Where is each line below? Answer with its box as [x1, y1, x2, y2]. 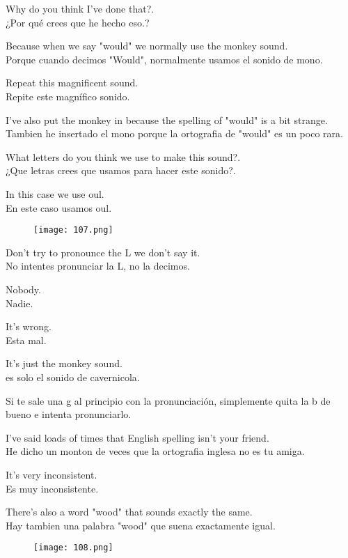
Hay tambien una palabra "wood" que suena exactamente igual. [6, 518, 276, 532]
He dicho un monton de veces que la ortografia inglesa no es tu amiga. [6, 444, 305, 458]
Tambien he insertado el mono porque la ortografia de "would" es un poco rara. [6, 126, 343, 141]
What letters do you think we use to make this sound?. [6, 149, 241, 164]
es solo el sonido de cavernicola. [6, 369, 140, 384]
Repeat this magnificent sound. [6, 75, 139, 90]
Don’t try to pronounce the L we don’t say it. [6, 245, 200, 259]
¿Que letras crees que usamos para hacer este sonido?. [6, 163, 236, 178]
